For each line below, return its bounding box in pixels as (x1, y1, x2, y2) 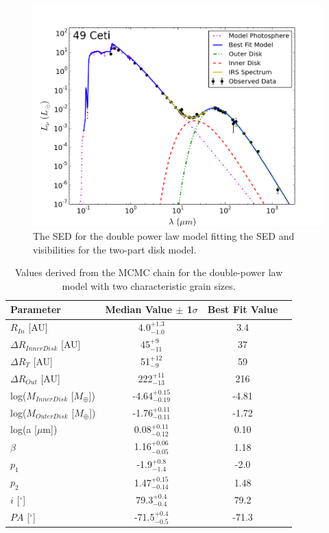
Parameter (10, 302, 61, 317)
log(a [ (10, 422, 37, 436)
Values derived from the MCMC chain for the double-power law (15, 265, 283, 280)
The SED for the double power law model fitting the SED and (33, 229, 295, 243)
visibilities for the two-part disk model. (33, 242, 197, 256)
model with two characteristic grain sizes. (62, 278, 236, 293)
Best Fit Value (207, 302, 278, 317)
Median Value (105, 302, 173, 317)
